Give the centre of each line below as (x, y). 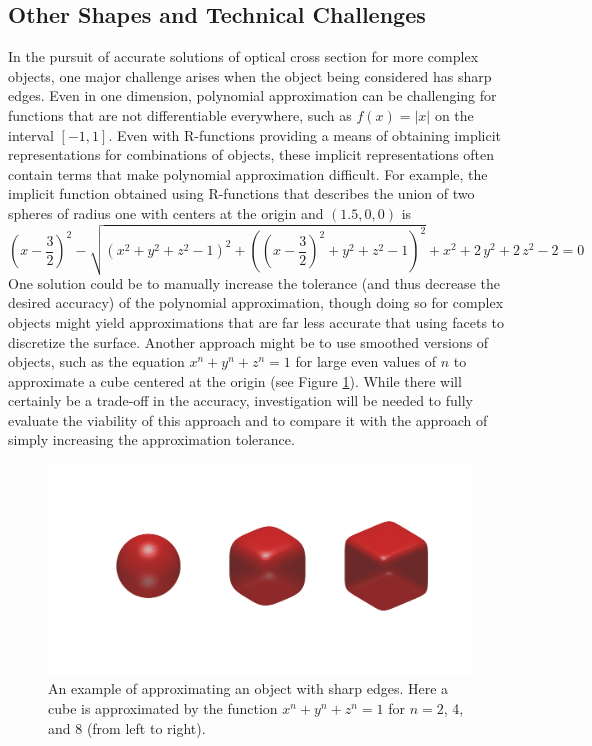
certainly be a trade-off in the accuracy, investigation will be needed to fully (240, 400)
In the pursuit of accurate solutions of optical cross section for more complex (243, 56)
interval (31, 134)
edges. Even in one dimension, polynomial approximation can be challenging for (252, 95)
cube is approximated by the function (163, 708)
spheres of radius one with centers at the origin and (166, 212)
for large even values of (365, 361)
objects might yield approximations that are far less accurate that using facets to (256, 321)
